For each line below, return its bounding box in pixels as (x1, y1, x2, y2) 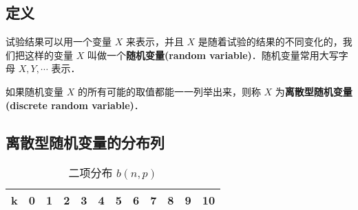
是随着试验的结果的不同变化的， (198, 34, 343, 49)
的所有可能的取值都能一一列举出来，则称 (77, 84, 261, 98)
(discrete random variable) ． (6, 97, 144, 112)
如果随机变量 (6, 84, 63, 98)
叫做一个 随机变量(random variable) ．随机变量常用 (87, 47, 319, 62)
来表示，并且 (125, 34, 184, 49)
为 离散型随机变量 (275, 84, 352, 98)
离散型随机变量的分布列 (6, 131, 165, 152)
